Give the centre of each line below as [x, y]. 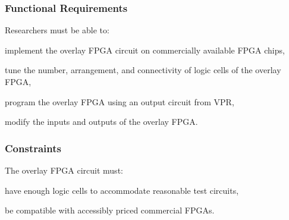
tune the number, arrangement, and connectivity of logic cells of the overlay [143, 70]
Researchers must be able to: [57, 30]
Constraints [33, 148]
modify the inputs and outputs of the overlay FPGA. [101, 122]
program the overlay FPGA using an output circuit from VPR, [120, 101]
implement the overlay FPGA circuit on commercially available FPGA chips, [145, 50]
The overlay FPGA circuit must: [64, 170]
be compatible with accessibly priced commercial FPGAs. [110, 210]
